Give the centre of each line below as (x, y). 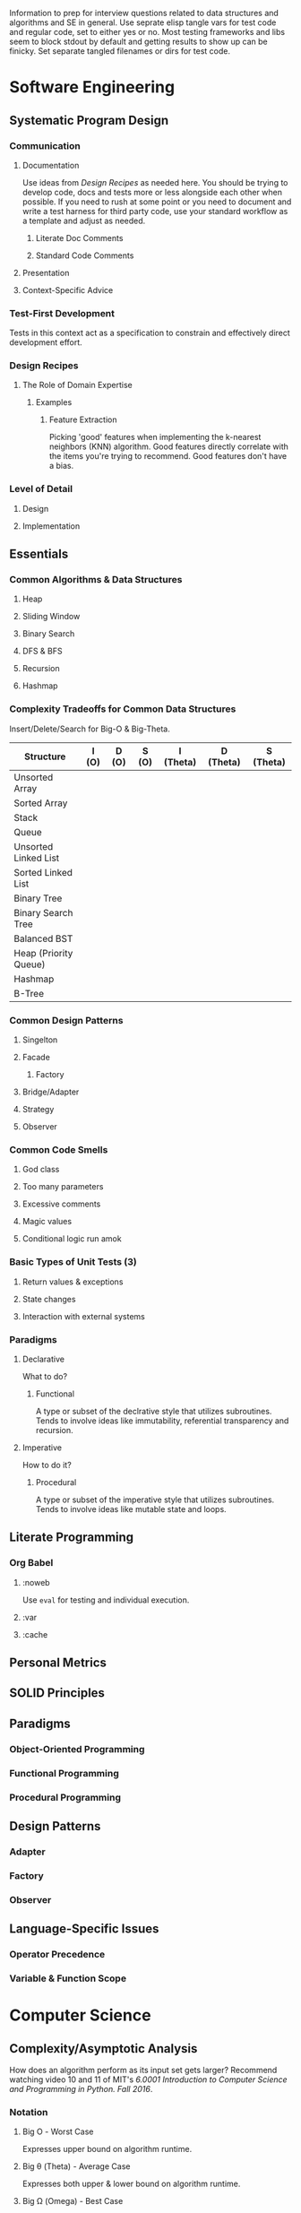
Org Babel (31, 1563)
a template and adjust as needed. (84, 220)
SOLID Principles (57, 1693)
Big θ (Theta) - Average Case (76, 2166)
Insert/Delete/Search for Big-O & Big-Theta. (90, 729)
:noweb (36, 1582)
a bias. (61, 466)
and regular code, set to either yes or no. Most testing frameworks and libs (147, 32)
